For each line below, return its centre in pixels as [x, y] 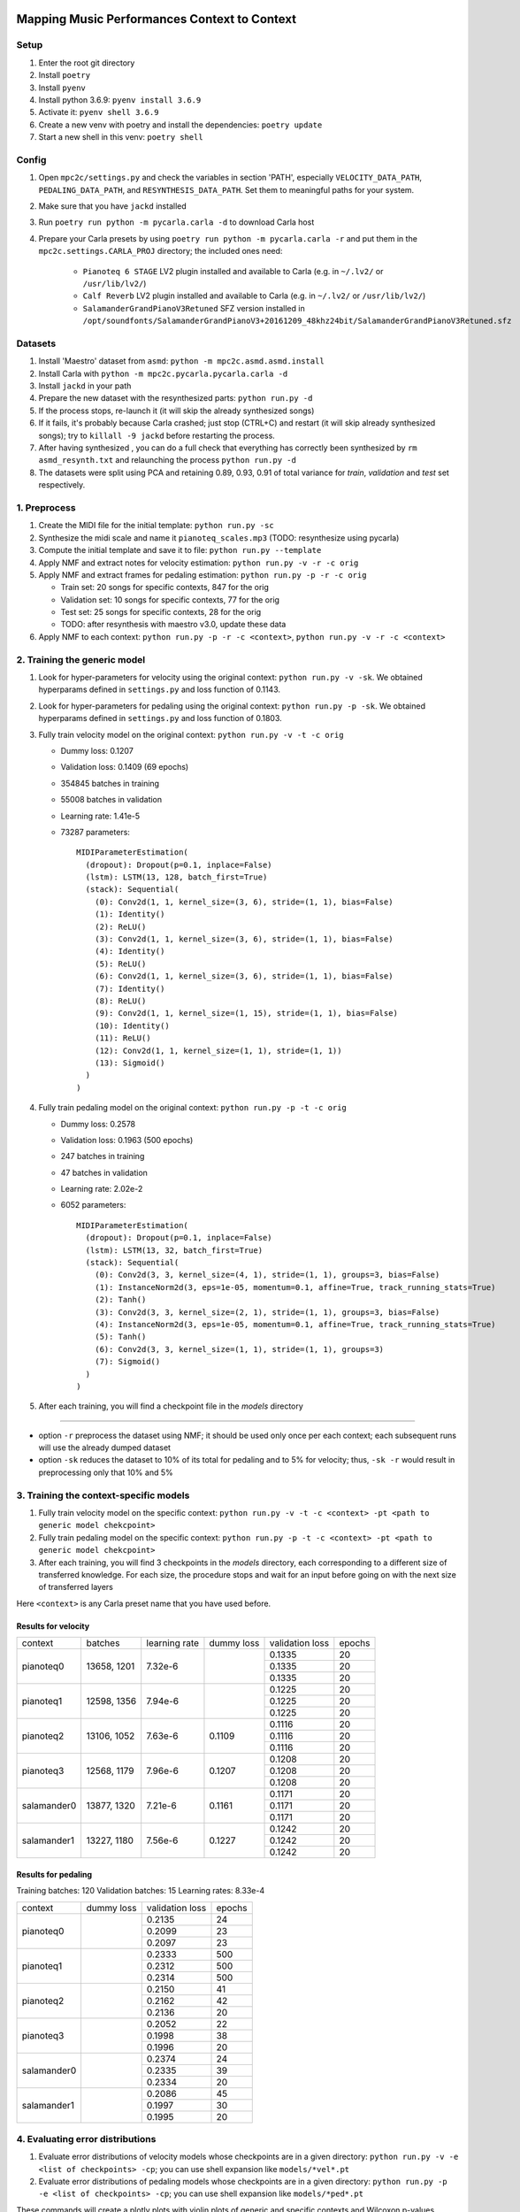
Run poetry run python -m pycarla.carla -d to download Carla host [176, 222]
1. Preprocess [46, 507]
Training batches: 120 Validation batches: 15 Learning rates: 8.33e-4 [141, 1891]
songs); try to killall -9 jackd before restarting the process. [157, 435]
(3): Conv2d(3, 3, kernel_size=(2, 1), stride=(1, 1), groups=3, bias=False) [267, 1312]
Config [31, 159]
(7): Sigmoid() [127, 1362]
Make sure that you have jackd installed [113, 206]
